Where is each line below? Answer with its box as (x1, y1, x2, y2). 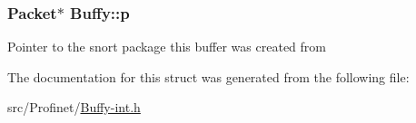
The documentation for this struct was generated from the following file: (7, 67, 410, 86)
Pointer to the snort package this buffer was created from (7, 37, 326, 56)
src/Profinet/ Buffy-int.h (7, 98, 141, 117)
